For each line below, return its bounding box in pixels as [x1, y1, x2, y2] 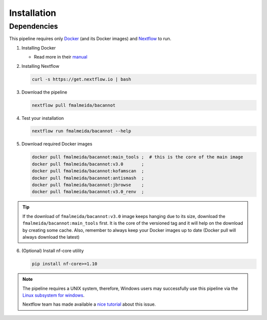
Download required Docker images [21, 141, 92, 147]
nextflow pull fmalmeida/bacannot [32, 102, 116, 108]
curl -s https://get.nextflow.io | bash [32, 76, 131, 82]
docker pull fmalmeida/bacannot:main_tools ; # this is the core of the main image [32, 154, 243, 160]
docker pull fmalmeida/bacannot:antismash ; [32, 175, 144, 181]
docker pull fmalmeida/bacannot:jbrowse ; [32, 182, 144, 188]
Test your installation [21, 115, 64, 121]
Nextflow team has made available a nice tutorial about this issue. [22, 301, 156, 307]
